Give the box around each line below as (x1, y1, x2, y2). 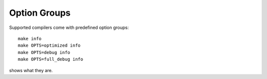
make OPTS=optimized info (18, 43, 81, 49)
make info (18, 36, 42, 41)
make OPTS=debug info (18, 50, 70, 55)
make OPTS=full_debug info (18, 56, 84, 62)
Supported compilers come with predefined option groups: (9, 25, 129, 30)
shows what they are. (9, 67, 53, 73)
